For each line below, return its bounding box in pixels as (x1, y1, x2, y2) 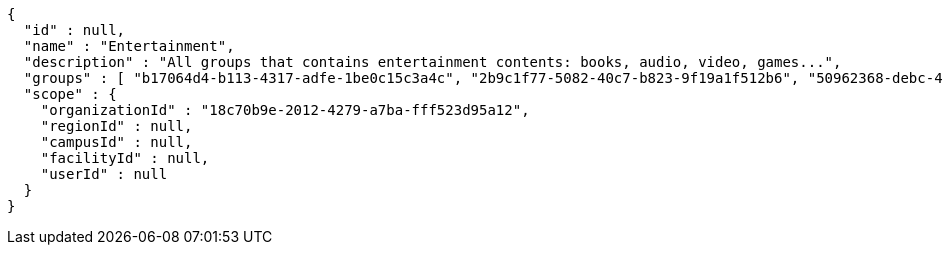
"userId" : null (40, 166, 168, 182)
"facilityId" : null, (40, 150, 210, 166)
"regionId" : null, (40, 118, 193, 134)
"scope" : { (23, 86, 117, 102)
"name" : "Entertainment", (23, 38, 235, 54)
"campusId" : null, (40, 134, 193, 150)
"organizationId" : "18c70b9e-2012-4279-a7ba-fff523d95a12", (40, 102, 530, 118)
